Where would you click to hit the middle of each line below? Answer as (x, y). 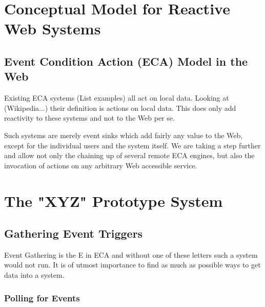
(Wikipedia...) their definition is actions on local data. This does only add (120, 108)
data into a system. (34, 275)
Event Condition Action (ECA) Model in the (126, 61)
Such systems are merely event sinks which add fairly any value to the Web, (124, 135)
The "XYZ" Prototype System (114, 200)
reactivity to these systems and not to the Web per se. (89, 118)
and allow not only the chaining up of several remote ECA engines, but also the (129, 155)
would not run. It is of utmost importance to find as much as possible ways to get (132, 265)
